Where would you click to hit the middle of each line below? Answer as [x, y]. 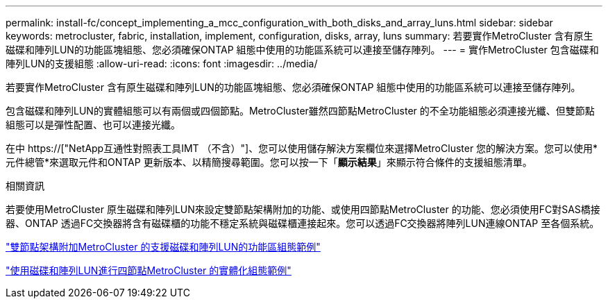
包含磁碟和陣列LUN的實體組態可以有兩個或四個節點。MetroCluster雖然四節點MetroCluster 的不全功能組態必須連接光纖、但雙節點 [300, 111]
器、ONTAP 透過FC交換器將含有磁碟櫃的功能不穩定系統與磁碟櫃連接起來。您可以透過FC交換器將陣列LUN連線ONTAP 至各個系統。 [303, 223]
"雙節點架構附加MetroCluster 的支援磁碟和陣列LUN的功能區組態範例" [163, 247]
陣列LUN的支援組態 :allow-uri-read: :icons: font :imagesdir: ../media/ [162, 64]
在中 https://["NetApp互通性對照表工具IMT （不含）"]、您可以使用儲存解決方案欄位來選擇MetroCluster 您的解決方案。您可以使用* [302, 148]
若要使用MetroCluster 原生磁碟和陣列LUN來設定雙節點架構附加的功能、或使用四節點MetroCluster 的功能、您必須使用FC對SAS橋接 [303, 209]
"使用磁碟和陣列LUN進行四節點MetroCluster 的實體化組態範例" [149, 270]
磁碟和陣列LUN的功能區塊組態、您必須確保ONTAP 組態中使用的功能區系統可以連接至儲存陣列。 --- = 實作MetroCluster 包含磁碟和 [302, 50]
